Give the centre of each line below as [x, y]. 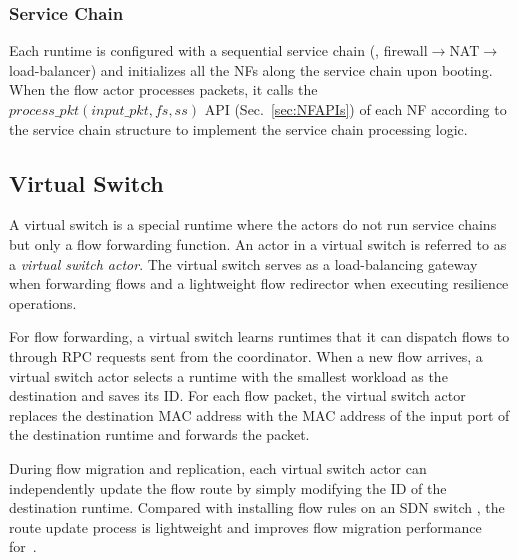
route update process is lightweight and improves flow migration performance [245, 526]
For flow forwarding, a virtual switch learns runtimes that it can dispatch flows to [259, 336]
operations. [43, 302]
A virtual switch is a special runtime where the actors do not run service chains [253, 224]
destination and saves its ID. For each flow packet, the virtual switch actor [237, 395]
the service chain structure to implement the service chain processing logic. [238, 128]
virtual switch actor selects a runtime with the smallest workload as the [228, 375]
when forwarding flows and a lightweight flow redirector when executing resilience [259, 283]
